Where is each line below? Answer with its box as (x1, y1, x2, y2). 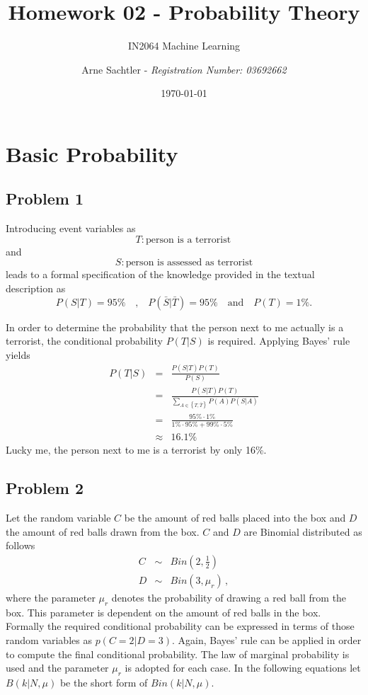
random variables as (6, 632, 92, 647)
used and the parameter (6, 660, 109, 675)
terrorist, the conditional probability (6, 333, 163, 348)
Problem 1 (6, 188, 84, 209)
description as (6, 281, 66, 296)
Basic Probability (6, 139, 178, 168)
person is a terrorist (145, 234, 231, 245)
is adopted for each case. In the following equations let (125, 660, 361, 675)
